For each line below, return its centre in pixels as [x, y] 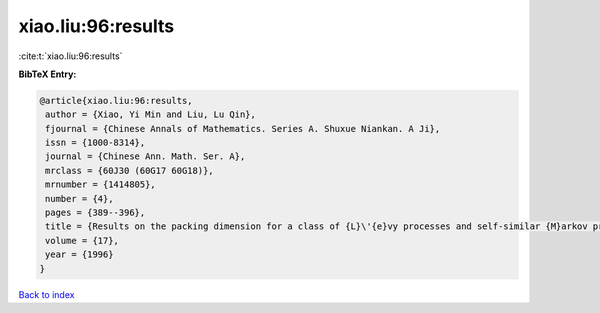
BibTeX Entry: [47, 74]
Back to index [46, 294]
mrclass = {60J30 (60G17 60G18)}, [129, 170]
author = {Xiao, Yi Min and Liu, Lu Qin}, [151, 114]
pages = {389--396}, [95, 213]
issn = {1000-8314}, [95, 143]
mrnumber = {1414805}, [101, 184]
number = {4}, [79, 198]
